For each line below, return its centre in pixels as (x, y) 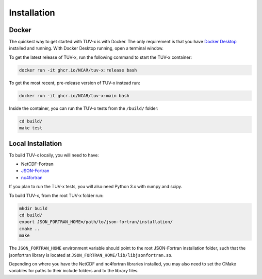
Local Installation (35, 143)
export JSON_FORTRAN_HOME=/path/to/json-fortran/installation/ (96, 222)
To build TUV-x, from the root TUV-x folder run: (56, 195)
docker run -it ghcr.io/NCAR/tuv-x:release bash (78, 70)
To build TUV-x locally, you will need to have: (54, 155)
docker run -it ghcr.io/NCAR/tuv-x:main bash (74, 96)
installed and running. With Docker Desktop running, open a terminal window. (86, 48)
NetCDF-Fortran (37, 164)
